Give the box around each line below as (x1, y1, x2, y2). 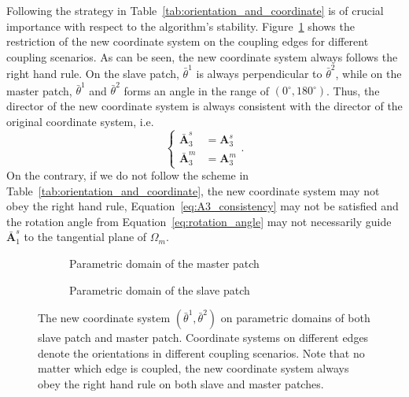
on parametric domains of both (220, 310, 370, 326)
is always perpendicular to (196, 65, 322, 82)
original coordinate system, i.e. (6, 113, 154, 129)
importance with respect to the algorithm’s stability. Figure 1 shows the (6, 17, 355, 34)
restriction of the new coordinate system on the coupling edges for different (6, 33, 369, 50)
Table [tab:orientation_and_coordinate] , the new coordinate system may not (6, 182, 380, 198)
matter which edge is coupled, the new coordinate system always (38, 360, 349, 377)
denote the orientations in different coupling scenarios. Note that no (38, 344, 365, 361)
